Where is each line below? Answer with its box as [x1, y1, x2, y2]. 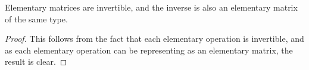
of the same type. [5, 12, 68, 25]
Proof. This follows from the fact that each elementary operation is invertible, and [5, 32, 304, 45]
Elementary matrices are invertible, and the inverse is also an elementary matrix [5, 1, 298, 13]
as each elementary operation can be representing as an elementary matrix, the [5, 44, 293, 56]
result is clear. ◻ [5, 55, 67, 68]
